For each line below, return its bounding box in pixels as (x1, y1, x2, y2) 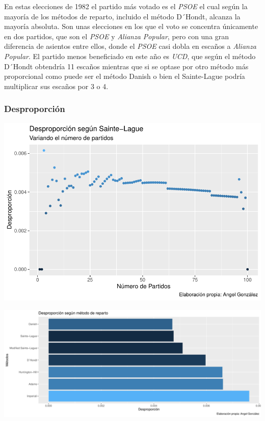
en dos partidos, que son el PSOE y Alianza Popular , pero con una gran (4, 31, 229, 41)
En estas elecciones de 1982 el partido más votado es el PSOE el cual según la (4, 1, 248, 11)
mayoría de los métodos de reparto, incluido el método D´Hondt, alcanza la (4, 11, 241, 21)
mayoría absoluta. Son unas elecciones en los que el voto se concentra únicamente (4, 21, 258, 32)
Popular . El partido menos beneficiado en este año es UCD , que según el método (4, 50, 256, 61)
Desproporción (4, 102, 65, 115)
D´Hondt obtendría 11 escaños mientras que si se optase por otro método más (4, 61, 249, 71)
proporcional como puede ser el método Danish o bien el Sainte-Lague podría (4, 71, 245, 81)
